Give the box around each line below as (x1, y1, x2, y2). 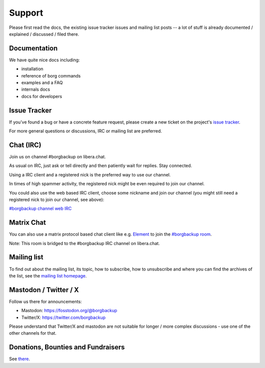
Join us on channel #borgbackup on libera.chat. (9, 154, 106, 159)
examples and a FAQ (21, 80, 63, 86)
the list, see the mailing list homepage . (9, 272, 87, 279)
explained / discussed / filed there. (9, 31, 79, 37)
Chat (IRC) (9, 141, 42, 149)
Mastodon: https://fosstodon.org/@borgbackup (21, 308, 117, 314)
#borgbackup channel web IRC (9, 206, 72, 212)
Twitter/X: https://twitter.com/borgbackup (21, 314, 106, 320)
